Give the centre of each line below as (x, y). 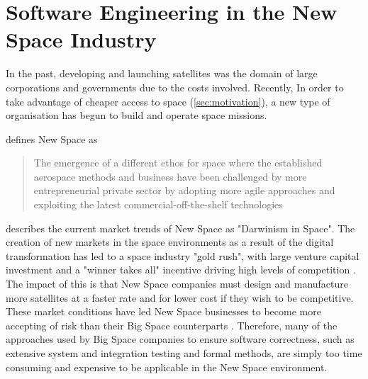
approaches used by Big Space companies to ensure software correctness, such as (180, 339)
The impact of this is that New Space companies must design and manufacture (177, 284)
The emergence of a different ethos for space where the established (178, 163)
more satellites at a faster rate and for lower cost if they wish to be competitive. (180, 297)
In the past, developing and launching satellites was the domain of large (162, 73)
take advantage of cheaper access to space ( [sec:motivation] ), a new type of (168, 101)
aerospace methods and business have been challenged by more (170, 176)
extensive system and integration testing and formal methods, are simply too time (184, 353)
